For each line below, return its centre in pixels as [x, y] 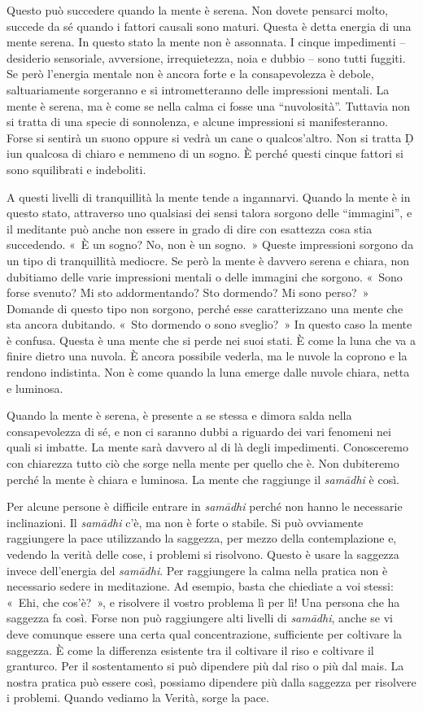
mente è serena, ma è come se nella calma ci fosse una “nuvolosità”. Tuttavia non [209, 105]
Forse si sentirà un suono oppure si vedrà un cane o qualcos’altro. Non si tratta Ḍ [210, 137]
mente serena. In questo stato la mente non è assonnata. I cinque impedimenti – [206, 42]
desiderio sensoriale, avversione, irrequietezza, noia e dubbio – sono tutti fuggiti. [206, 57]
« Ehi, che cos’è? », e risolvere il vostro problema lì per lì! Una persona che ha [203, 602]
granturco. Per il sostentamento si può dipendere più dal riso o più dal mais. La [205, 666]
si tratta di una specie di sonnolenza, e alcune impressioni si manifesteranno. [197, 122]
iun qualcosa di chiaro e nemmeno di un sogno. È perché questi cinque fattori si [205, 153]
